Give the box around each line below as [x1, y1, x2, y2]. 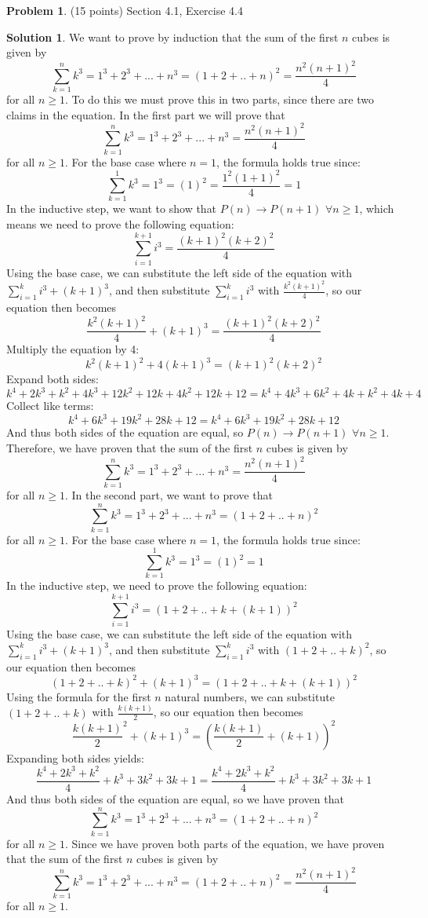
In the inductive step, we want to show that [6, 200, 217, 217]
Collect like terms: [6, 397, 94, 414]
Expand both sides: [6, 371, 99, 387]
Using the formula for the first [6, 688, 151, 704]
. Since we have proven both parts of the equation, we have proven [64, 835, 385, 851]
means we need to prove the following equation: [6, 216, 234, 232]
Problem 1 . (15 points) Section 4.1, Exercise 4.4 [6, 2, 243, 18]
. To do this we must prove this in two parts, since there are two [64, 91, 374, 108]
